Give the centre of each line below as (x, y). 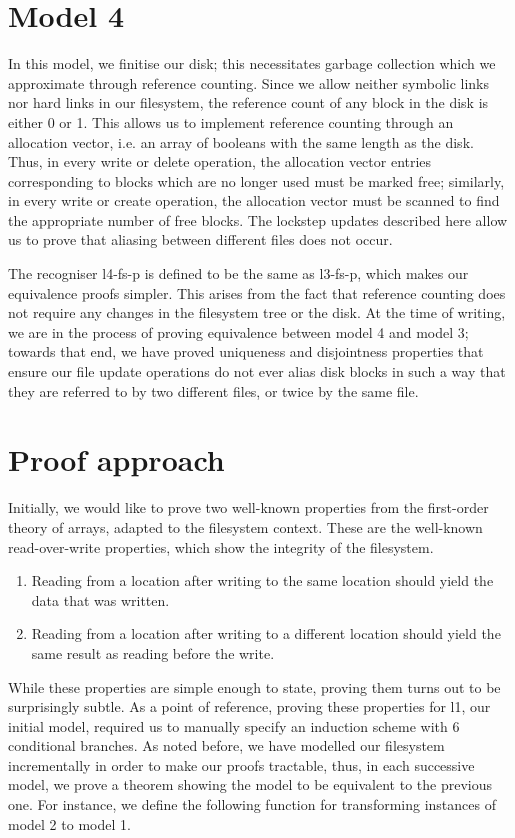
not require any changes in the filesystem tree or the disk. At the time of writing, (257, 312)
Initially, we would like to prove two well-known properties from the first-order (248, 507)
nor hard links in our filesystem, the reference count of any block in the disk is (248, 102)
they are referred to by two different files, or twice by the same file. (213, 390)
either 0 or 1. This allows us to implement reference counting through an (231, 121)
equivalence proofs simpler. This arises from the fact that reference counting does (257, 292)
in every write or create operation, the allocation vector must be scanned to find (254, 200)
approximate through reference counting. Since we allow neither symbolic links (249, 82)
